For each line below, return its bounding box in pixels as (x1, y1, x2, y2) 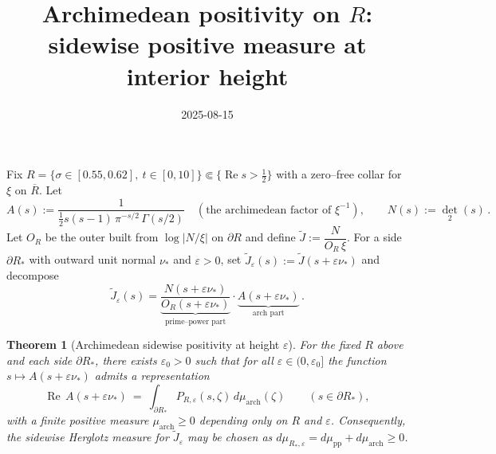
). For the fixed (288, 336, 361, 353)
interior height (126, 59, 289, 92)
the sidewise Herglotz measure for (6, 429, 169, 445)
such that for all (195, 351, 274, 368)
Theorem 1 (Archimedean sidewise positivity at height (6, 336, 280, 353)
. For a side (347, 229, 402, 245)
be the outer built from (45, 229, 159, 245)
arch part (252, 309, 285, 318)
